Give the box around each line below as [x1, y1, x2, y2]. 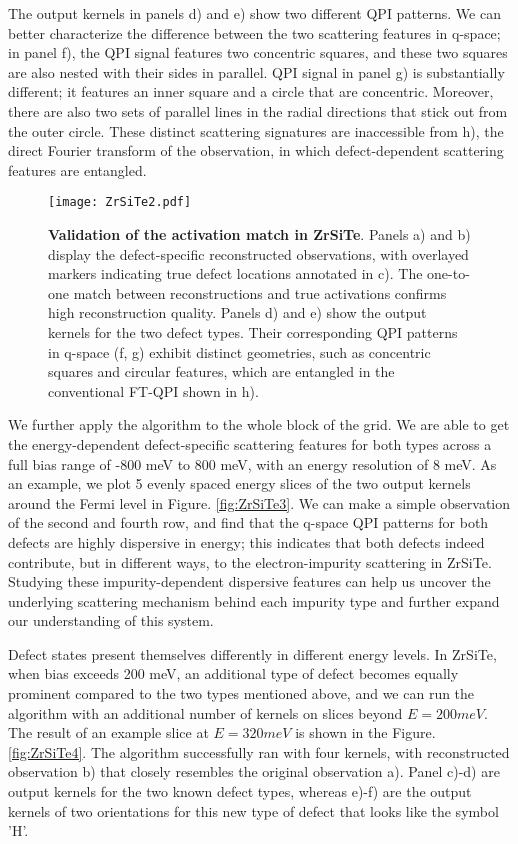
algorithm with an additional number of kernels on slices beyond [8, 702, 403, 723]
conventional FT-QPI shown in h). [48, 380, 259, 401]
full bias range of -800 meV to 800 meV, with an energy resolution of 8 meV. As [8, 453, 497, 474]
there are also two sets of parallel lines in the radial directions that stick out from [8, 100, 508, 121]
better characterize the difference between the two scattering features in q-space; [8, 22, 501, 43]
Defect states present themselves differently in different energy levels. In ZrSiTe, [8, 643, 497, 664]
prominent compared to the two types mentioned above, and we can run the [8, 683, 475, 704]
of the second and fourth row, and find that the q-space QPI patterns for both [8, 512, 489, 533]
